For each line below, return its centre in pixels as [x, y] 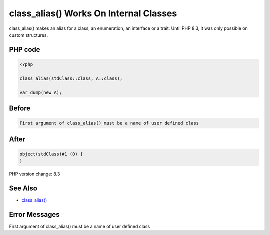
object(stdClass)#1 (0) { [51, 154]
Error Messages [34, 215]
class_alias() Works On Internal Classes [93, 13]
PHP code [25, 49]
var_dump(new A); [41, 92]
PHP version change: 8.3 [35, 174]
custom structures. [29, 35]
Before [20, 108]
